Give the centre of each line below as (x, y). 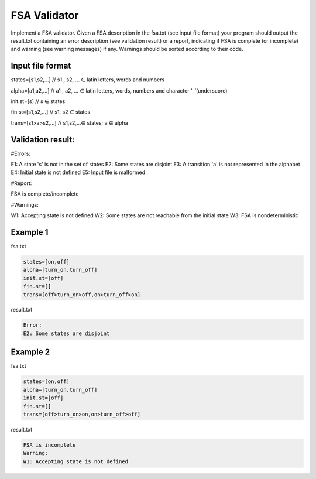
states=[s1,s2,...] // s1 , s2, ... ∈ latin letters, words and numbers (88, 80)
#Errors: (20, 153)
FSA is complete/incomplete (45, 194)
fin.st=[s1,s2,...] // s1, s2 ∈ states (51, 112)
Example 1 (30, 232)
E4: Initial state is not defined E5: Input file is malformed (78, 172)
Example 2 (30, 352)
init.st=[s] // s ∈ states (38, 101)
